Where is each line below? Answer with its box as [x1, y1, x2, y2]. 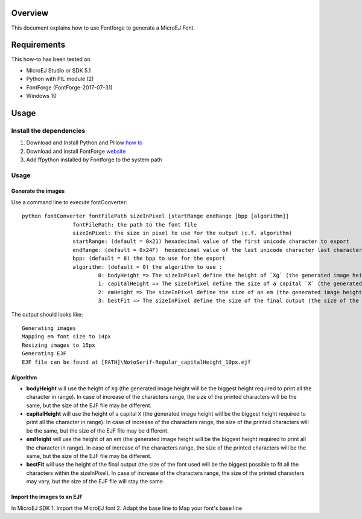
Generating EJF [22, 350, 67, 357]
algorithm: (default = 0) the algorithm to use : [72, 263, 223, 270]
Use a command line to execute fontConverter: [11, 198, 128, 205]
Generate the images [11, 187, 65, 195]
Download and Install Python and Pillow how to [26, 139, 143, 146]
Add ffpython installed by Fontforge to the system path [26, 156, 162, 163]
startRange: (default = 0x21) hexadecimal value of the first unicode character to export [72, 238, 350, 245]
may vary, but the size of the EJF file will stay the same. [26, 478, 165, 485]
